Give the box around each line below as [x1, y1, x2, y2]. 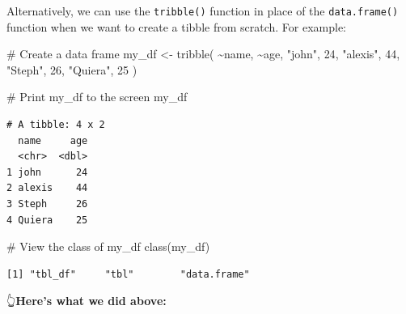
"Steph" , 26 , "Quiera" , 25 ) [6, 61, 137, 78]
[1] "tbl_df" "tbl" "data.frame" [6, 268, 250, 280]
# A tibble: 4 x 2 [6, 119, 105, 131]
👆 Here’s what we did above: [6, 292, 167, 309]
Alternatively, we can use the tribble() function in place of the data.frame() [6, 2, 399, 19]
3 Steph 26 [6, 198, 88, 210]
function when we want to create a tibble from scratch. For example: [6, 18, 347, 35]
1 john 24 [6, 166, 88, 178]
